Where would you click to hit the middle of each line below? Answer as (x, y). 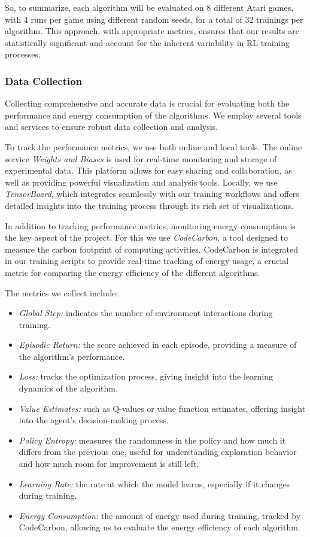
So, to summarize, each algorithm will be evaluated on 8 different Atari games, (149, 7)
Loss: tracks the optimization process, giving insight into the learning (146, 376)
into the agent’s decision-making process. (94, 420)
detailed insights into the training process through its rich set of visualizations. (149, 205)
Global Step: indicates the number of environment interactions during (146, 313)
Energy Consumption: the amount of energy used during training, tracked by (160, 515)
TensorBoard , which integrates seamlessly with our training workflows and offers (152, 194)
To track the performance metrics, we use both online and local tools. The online (154, 146)
